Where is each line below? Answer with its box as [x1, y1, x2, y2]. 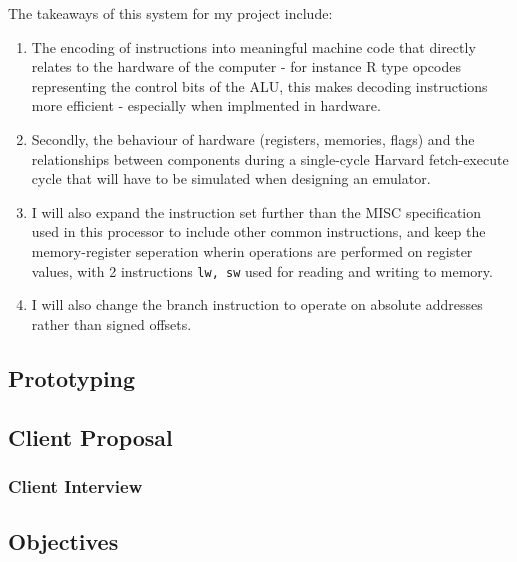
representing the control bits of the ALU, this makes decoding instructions [31, 75, 488, 96]
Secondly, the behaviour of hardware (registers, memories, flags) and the [31, 128, 475, 149]
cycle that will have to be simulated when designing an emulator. [31, 168, 431, 189]
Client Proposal [8, 421, 173, 452]
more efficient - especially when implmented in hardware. [31, 95, 381, 116]
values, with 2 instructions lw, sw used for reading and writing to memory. [31, 260, 493, 281]
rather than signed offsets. [31, 313, 192, 334]
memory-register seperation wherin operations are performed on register [31, 240, 473, 261]
